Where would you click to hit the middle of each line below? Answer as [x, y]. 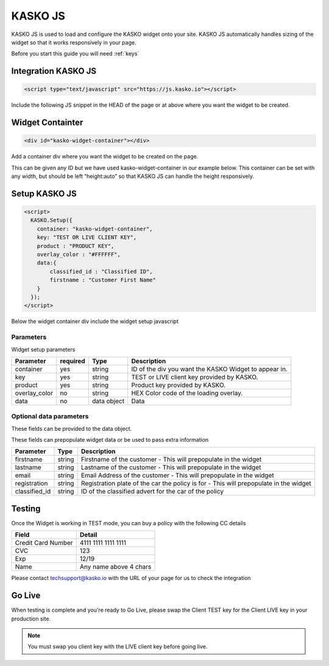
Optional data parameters [50, 416]
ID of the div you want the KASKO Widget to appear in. [209, 369]
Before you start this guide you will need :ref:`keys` [75, 54]
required [73, 361]
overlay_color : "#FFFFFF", [79, 255]
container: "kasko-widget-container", [95, 229]
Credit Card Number [44, 543]
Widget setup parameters [43, 349]
